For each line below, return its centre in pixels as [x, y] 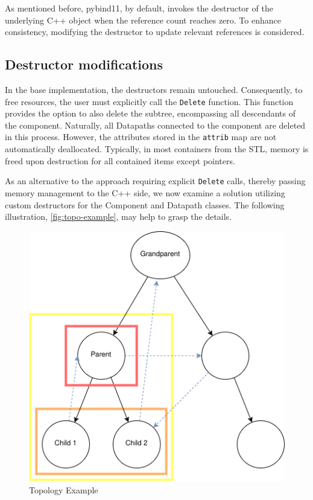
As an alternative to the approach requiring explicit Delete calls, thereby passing [155, 181]
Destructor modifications [84, 64]
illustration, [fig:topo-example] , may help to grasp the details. [119, 216]
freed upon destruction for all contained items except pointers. [120, 160]
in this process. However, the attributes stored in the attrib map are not [141, 137]
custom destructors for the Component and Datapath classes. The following [145, 204]
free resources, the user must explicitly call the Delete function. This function [149, 101]
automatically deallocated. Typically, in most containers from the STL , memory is [157, 149]
